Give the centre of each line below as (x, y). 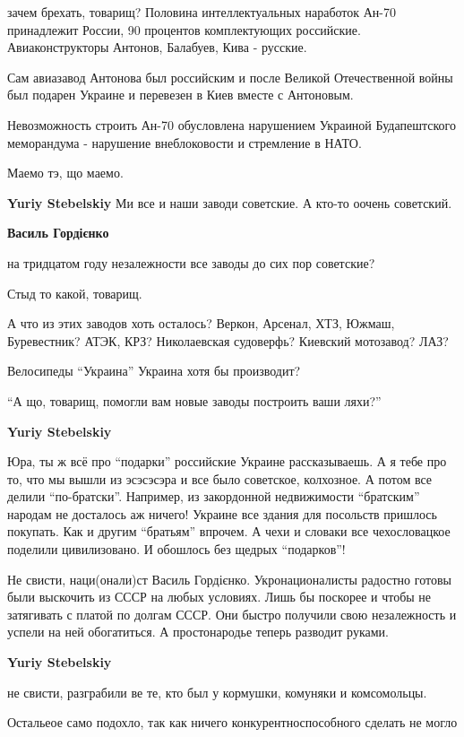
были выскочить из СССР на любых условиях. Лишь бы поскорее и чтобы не (219, 597)
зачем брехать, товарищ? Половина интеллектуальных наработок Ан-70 (202, 12)
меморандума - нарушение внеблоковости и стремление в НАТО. (185, 142)
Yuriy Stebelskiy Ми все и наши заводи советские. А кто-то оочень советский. (230, 202)
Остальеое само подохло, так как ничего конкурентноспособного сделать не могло (232, 722)
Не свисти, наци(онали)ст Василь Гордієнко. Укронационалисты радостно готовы (229, 579)
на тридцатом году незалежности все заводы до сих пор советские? (191, 262)
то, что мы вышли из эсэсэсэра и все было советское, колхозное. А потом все (220, 478)
